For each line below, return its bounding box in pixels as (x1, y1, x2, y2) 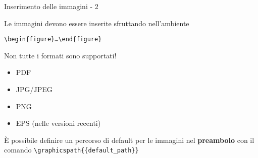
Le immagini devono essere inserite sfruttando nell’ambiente (4, 18, 189, 28)
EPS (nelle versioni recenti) (16, 118, 101, 128)
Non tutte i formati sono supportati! (4, 50, 117, 60)
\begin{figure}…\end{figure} (4, 36, 102, 43)
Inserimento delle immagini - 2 (4, 1, 98, 11)
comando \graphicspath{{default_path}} (4, 144, 139, 155)
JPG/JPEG (16, 84, 53, 95)
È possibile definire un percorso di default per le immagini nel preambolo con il (4, 134, 254, 145)
